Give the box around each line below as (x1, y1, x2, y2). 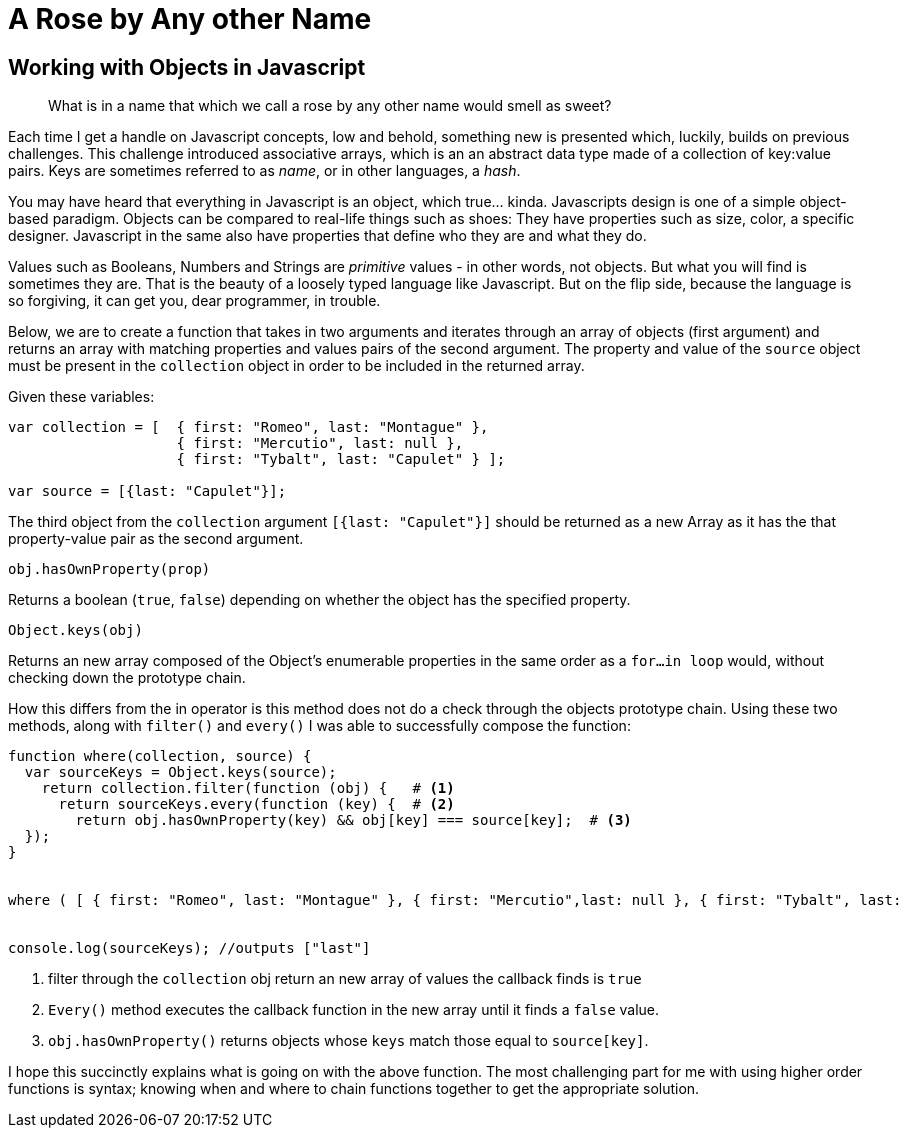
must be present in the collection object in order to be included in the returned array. (8, 357, 585, 375)
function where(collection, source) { (8, 748, 312, 765)
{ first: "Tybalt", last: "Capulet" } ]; (176, 451, 506, 468)
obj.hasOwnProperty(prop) (8, 561, 211, 578)
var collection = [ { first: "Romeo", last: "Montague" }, (8, 419, 489, 436)
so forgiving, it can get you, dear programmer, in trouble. (8, 292, 381, 310)
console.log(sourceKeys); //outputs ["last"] (8, 940, 371, 957)
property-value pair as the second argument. (8, 530, 304, 548)
